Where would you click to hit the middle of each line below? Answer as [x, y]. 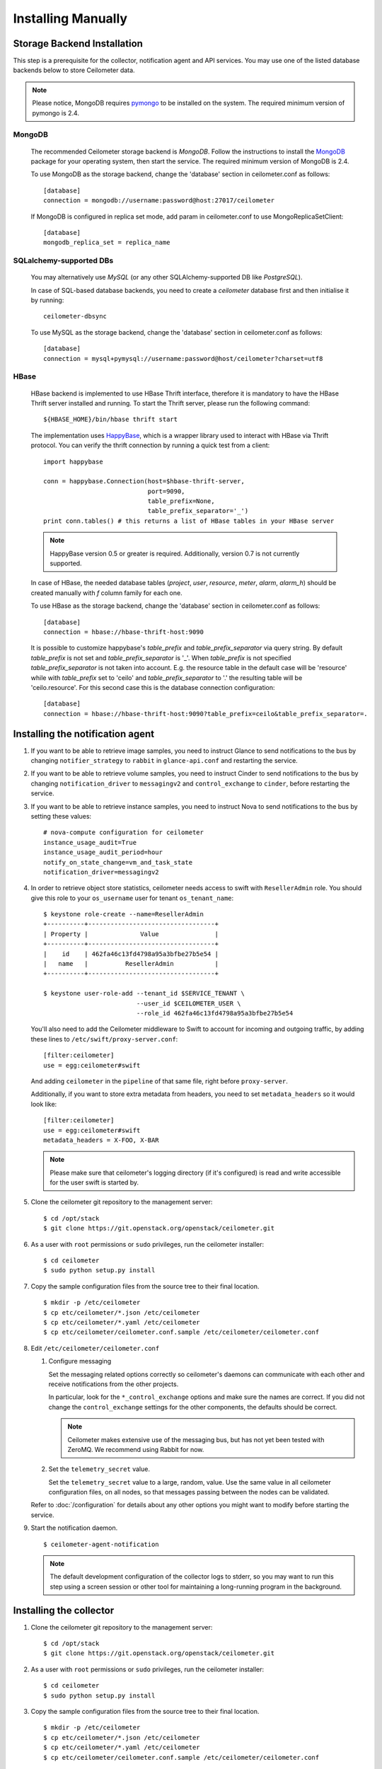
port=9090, [166, 491]
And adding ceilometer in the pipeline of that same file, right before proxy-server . [159, 1081]
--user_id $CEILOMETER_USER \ [189, 1003]
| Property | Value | [131, 934]
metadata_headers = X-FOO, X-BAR [101, 1140]
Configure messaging [80, 1361]
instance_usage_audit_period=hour [103, 852]
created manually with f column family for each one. [107, 593]
